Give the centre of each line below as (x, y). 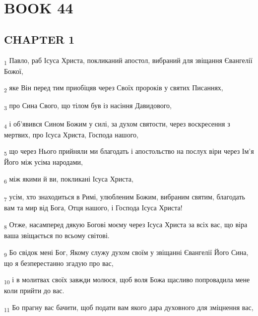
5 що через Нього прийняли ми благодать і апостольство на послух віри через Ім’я (129, 152)
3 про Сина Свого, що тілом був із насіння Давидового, (88, 106)
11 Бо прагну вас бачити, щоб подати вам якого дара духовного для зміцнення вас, (129, 308)
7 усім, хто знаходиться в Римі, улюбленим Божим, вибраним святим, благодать (125, 197)
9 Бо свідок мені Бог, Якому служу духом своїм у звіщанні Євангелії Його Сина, (126, 253)
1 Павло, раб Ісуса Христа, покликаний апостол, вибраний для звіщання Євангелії (128, 61)
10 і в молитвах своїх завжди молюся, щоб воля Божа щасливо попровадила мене (127, 280)
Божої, (14, 71)
